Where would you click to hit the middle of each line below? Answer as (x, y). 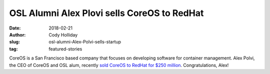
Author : (17, 34)
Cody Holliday (63, 34)
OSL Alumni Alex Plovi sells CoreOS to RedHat (106, 13)
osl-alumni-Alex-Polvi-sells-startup (85, 42)
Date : (15, 28)
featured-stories (65, 49)
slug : (14, 42)
